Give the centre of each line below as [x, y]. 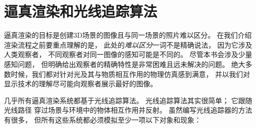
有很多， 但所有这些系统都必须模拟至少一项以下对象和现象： [103, 119]
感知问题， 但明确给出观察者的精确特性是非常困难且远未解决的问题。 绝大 [125, 64]
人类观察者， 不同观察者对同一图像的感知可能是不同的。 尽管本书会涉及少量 [128, 54]
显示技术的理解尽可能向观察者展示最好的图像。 [81, 84]
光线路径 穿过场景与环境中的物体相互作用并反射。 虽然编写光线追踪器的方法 [128, 110]
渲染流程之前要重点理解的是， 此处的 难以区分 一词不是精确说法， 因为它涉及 [128, 44]
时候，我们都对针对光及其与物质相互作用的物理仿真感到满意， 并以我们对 [130, 74]
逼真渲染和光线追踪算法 [81, 11]
